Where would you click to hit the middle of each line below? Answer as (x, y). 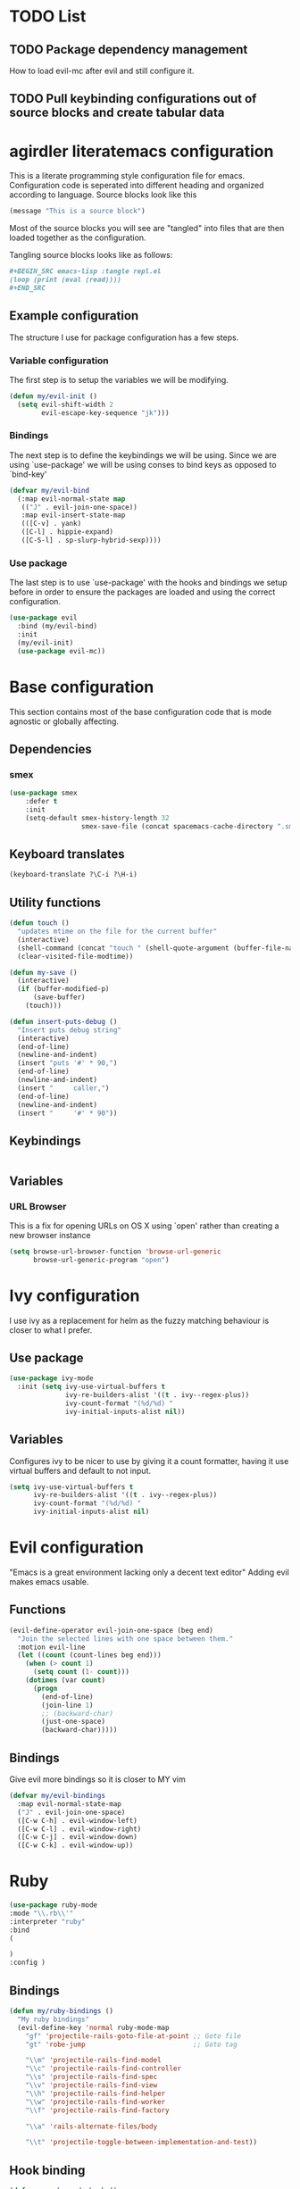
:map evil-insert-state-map (73, 515)
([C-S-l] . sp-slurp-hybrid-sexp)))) (92, 541)
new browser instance (50, 1235)
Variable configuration (59, 361)
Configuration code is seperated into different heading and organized (137, 186)
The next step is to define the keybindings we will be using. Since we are (143, 455)
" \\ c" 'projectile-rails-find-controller (103, 2068)
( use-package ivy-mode (51, 1378)
